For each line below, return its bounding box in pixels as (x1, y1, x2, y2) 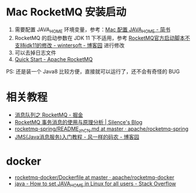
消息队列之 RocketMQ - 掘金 (14, 111, 84, 118)
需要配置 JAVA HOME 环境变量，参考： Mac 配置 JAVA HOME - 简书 (14, 26, 171, 34)
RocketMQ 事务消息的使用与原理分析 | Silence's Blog (14, 118, 143, 125)
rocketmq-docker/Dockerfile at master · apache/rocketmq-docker (14, 174, 175, 181)
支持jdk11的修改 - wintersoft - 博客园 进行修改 (14, 42, 125, 49)
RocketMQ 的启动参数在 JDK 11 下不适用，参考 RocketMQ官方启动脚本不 (14, 34, 190, 41)
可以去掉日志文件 (14, 49, 57, 56)
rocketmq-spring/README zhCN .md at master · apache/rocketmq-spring (14, 125, 189, 134)
